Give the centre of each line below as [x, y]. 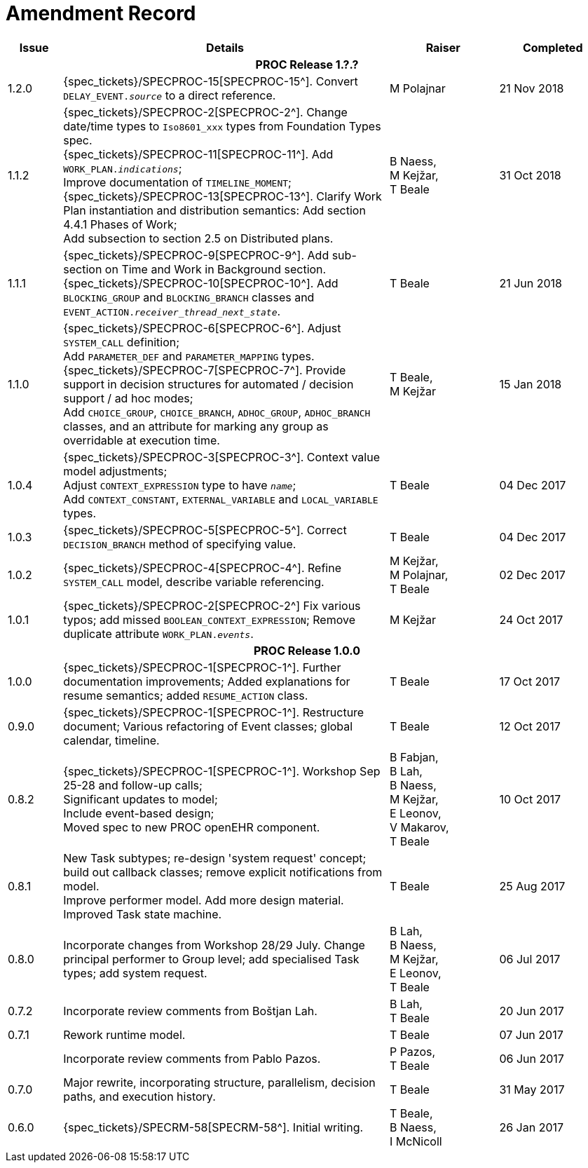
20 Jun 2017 [532, 1011]
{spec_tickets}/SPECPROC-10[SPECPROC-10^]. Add [201, 283]
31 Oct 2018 [530, 175]
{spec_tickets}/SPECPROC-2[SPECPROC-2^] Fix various [212, 605]
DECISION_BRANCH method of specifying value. [180, 544]
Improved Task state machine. [143, 914]
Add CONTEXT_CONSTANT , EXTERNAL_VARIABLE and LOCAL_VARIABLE [221, 499]
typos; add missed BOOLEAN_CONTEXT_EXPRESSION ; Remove [209, 619]
